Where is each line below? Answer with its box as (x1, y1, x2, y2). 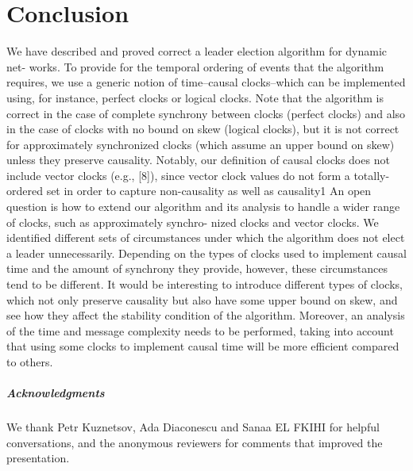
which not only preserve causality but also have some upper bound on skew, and (6, 291, 398, 308)
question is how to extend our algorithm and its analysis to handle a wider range (6, 198, 400, 215)
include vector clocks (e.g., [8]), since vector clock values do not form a (6, 167, 350, 183)
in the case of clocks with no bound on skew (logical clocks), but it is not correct (6, 121, 399, 137)
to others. (6, 354, 53, 370)
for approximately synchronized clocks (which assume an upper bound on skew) (6, 136, 395, 152)
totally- (353, 167, 390, 183)
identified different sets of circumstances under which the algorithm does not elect (6, 229, 405, 246)
